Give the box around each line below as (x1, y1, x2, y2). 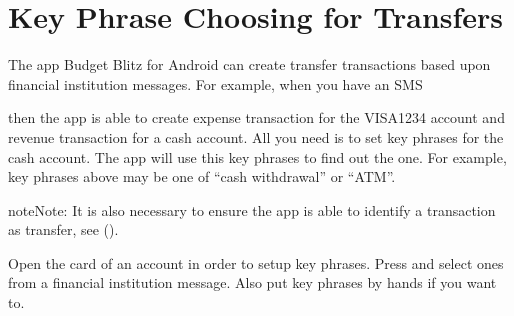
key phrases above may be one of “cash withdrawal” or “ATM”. (8, 166, 396, 187)
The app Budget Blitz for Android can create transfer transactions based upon (8, 54, 491, 75)
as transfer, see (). (8, 219, 119, 240)
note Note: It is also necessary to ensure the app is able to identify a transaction (8, 199, 496, 220)
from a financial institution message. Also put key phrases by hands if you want (8, 272, 497, 293)
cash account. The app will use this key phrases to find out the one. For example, (8, 146, 507, 167)
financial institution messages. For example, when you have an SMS (8, 73, 423, 94)
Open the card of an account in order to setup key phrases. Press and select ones (8, 252, 504, 273)
